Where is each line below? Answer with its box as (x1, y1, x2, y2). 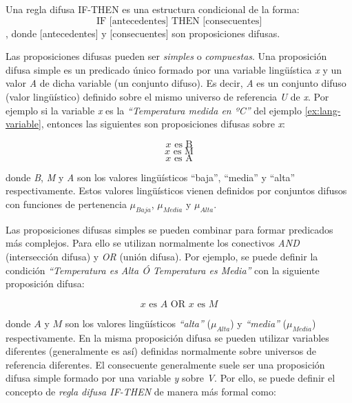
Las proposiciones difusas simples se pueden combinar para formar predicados (6, 222, 333, 236)
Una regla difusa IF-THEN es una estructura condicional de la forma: (6, 2, 300, 16)
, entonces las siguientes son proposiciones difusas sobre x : (41, 116, 285, 131)
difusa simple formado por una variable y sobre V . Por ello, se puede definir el (6, 371, 335, 385)
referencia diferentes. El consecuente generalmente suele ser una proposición (6, 357, 325, 371)
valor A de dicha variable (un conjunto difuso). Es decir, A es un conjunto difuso (6, 76, 346, 90)
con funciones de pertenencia (6, 196, 127, 211)
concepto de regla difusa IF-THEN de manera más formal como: (6, 384, 276, 398)
